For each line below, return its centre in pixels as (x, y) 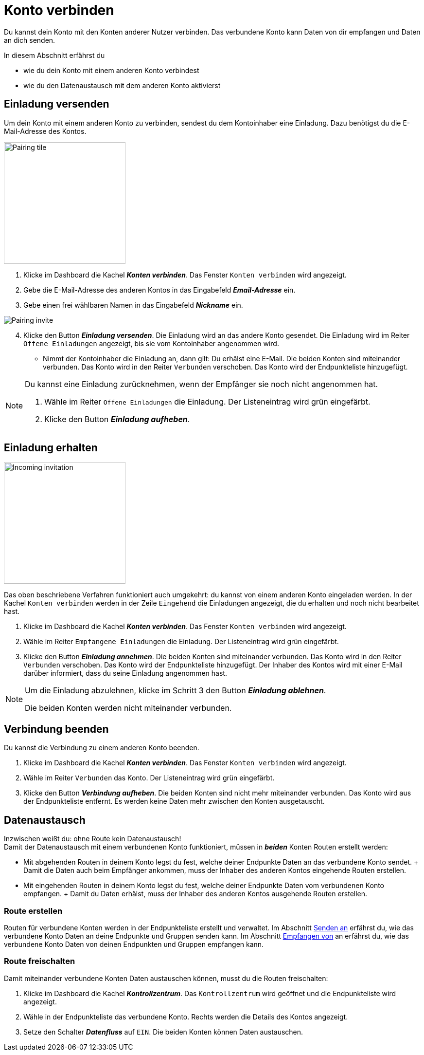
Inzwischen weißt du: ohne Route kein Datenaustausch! (93, 839)
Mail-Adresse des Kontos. (45, 131)
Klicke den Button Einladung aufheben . (117, 419)
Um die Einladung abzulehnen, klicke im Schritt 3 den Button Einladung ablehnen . (176, 691)
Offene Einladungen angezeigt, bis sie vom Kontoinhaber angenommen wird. (151, 343)
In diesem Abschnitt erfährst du (54, 55)
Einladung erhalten (51, 448)
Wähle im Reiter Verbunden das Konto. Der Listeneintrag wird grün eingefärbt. (149, 778)
